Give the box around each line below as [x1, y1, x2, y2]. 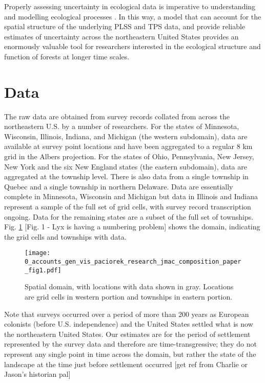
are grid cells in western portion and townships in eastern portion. [25, 291, 233, 302]
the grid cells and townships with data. [4, 231, 127, 242]
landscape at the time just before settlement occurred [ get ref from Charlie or [4, 358, 248, 369]
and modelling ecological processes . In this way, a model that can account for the [4, 11, 261, 22]
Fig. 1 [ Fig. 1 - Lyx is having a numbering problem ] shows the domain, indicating [4, 221, 260, 232]
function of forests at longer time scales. [4, 51, 130, 61]
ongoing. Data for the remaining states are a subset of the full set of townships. [4, 211, 254, 222]
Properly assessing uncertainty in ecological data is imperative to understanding [4, 1, 256, 11]
